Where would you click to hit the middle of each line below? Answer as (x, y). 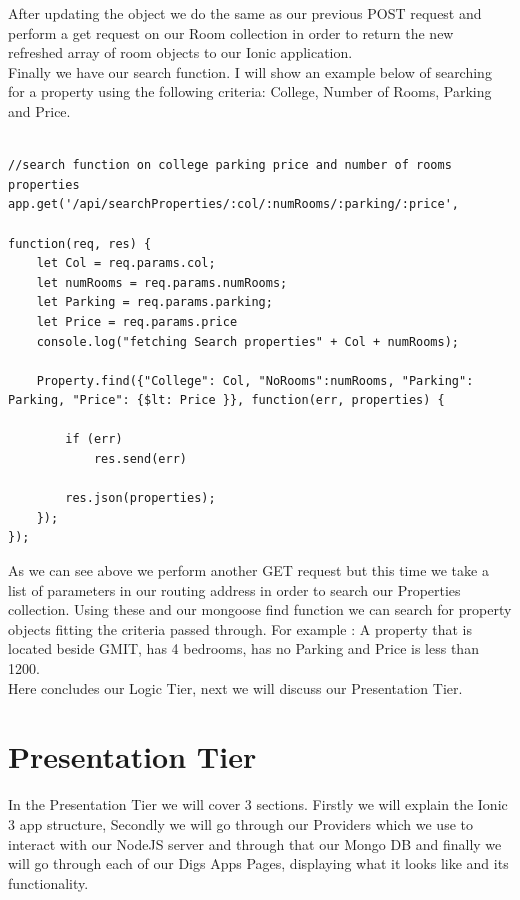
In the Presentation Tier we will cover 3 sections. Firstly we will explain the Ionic (258, 804)
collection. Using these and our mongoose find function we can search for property (260, 609)
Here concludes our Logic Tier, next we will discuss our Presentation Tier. (235, 687)
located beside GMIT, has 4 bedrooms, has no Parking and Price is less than (243, 648)
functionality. (48, 882)
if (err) (94, 439)
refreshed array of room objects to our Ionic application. (180, 52)
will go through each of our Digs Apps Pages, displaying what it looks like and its (258, 863)
